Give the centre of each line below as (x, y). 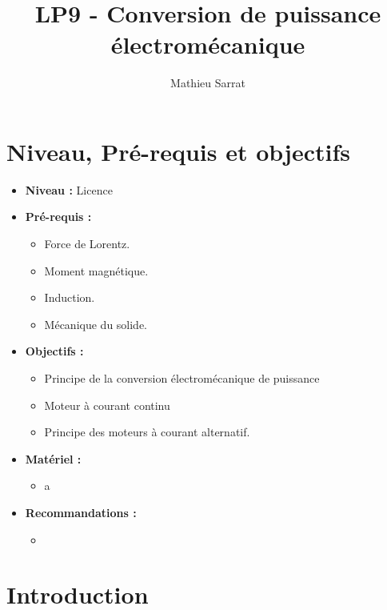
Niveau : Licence (69, 189)
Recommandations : (81, 512)
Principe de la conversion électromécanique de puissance (182, 378)
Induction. (70, 297)
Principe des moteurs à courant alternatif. (147, 432)
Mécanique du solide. (96, 324)
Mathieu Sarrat (208, 83)
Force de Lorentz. (87, 244)
